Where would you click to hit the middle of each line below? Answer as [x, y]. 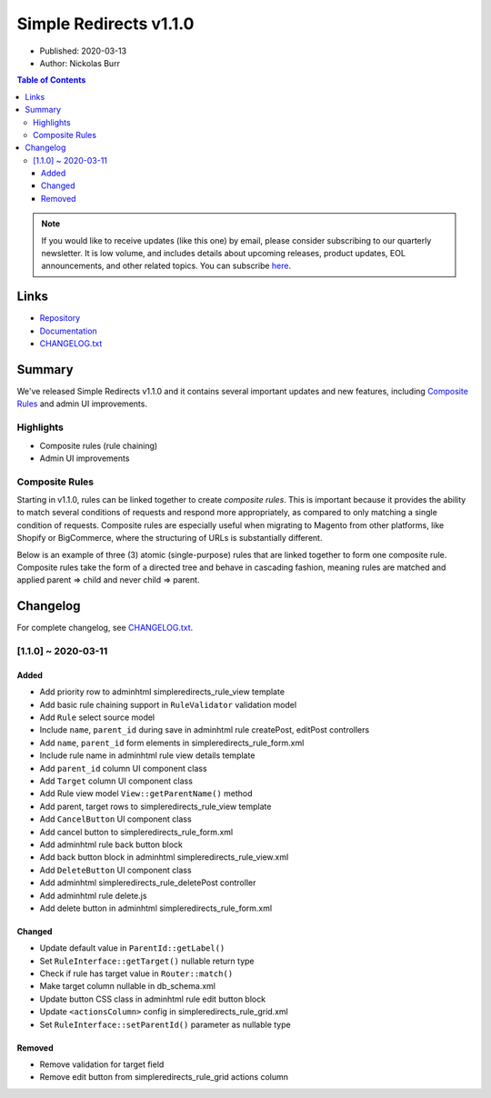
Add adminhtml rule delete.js [93, 895]
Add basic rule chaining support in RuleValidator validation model [168, 704]
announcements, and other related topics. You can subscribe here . [166, 266]
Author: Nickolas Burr [80, 63]
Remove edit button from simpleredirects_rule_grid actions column [164, 1077]
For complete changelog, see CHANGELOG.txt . [105, 628]
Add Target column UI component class [116, 781]
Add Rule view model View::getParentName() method [146, 794]
